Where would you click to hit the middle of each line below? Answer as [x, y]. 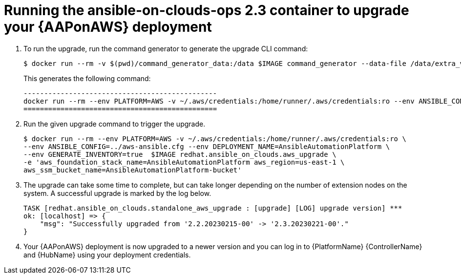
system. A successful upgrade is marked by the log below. [117, 193]
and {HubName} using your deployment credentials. [107, 255]
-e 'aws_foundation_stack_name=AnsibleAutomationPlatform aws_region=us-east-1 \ [184, 162]
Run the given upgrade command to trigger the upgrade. [115, 124]
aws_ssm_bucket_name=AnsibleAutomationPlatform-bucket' [133, 170]
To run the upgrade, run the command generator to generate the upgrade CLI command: [166, 48]
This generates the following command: [87, 78]
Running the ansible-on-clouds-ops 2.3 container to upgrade [207, 10]
